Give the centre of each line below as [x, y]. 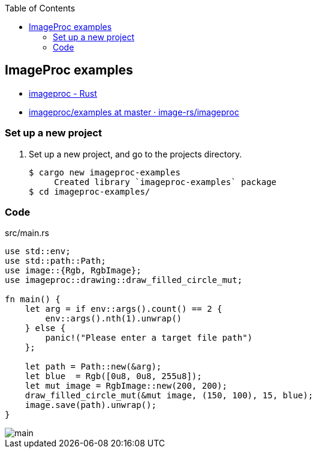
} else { [45, 328]
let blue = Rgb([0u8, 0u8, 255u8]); [113, 376]
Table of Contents [40, 8]
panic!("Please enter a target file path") [149, 338]
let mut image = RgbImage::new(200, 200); [126, 386]
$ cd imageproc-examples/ [90, 191]
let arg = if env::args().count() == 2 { [124, 309]
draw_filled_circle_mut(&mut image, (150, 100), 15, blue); [169, 396]
